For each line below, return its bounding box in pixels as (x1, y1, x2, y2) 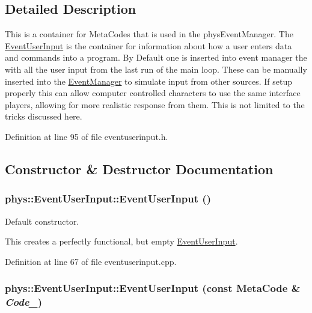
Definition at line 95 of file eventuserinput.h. (5, 130, 168, 142)
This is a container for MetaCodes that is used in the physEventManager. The (5, 28, 293, 40)
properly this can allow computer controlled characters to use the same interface (5, 87, 301, 99)
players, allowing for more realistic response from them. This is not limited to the (5, 98, 305, 111)
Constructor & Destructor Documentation (5, 159, 274, 178)
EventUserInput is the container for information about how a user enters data (5, 39, 292, 52)
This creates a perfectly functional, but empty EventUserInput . (5, 235, 238, 248)
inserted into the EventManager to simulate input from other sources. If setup (5, 74, 292, 87)
